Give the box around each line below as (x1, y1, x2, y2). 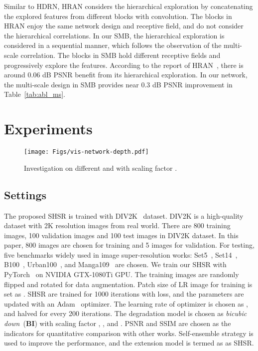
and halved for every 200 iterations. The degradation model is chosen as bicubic (4, 308, 247, 319)
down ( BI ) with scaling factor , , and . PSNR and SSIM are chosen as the (4, 318, 231, 329)
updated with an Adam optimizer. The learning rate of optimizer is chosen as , (4, 298, 248, 309)
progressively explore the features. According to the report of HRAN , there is (4, 59, 244, 70)
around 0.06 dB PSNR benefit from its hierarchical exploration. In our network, (4, 69, 248, 80)
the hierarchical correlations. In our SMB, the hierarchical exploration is (4, 30, 225, 40)
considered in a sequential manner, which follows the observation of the (4, 40, 222, 50)
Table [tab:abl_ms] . (4, 89, 66, 99)
